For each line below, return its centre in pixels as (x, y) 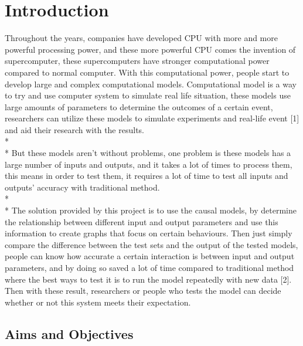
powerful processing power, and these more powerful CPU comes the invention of (150, 49)
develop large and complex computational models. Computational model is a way (151, 84)
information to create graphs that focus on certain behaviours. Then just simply (149, 233)
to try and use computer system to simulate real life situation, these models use (148, 95)
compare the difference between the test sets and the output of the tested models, (151, 244)
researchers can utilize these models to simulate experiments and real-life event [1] (152, 118)
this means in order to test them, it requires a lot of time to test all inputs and (147, 176)
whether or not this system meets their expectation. (98, 302)
